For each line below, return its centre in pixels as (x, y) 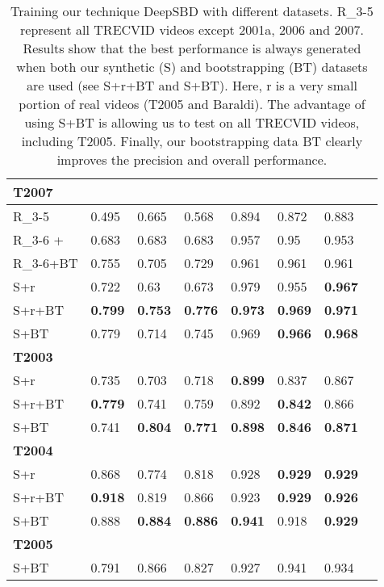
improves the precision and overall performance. (192, 159)
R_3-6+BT (46, 263)
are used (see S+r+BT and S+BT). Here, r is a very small (192, 85)
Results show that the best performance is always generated (192, 48)
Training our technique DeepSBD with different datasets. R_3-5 (192, 11)
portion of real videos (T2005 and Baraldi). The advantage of (192, 104)
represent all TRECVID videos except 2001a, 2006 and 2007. (192, 29)
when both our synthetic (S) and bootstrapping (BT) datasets (192, 67)
